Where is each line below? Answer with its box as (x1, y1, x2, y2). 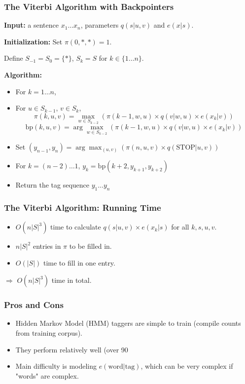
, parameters (80, 20, 119, 30)
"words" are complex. (15, 370, 79, 381)
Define (4, 53, 23, 63)
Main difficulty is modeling (15, 361, 97, 371)
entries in (33, 241, 61, 251)
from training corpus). (15, 328, 82, 338)
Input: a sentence (4, 20, 59, 30)
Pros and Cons (4, 299, 64, 311)
